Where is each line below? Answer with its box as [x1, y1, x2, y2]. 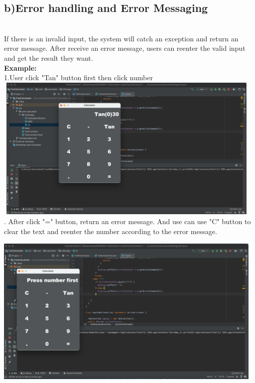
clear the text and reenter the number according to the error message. [4, 226, 217, 236]
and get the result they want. [4, 52, 93, 63]
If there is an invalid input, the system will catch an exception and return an [4, 33, 239, 43]
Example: [4, 62, 37, 73]
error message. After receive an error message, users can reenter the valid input [4, 43, 246, 53]
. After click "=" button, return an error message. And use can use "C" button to [4, 216, 251, 226]
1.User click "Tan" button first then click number [4, 72, 153, 83]
